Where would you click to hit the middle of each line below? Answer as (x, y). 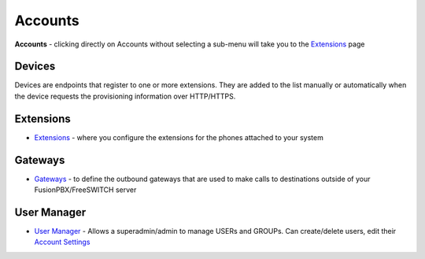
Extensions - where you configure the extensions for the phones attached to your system (179, 137)
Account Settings (62, 242)
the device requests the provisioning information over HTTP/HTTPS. (125, 96)
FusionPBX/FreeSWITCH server (85, 190)
